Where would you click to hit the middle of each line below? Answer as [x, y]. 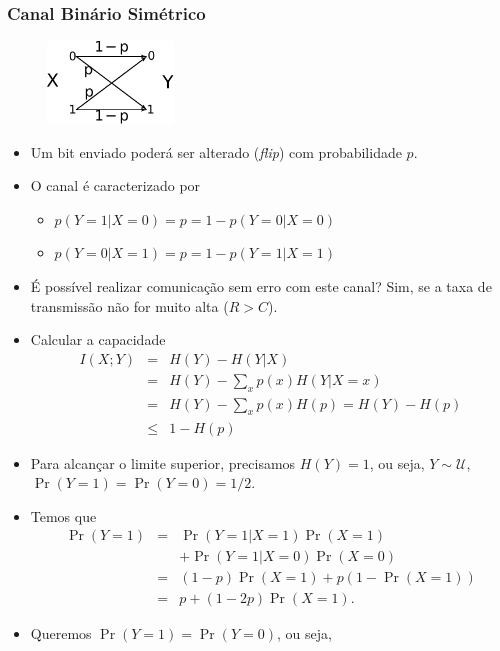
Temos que [63, 515]
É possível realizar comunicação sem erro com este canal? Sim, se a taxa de [261, 286]
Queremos [61, 633]
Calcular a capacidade [98, 339]
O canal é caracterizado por [115, 185]
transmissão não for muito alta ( [129, 305]
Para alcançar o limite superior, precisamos [163, 462]
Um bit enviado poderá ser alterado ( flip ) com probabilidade [216, 151]
